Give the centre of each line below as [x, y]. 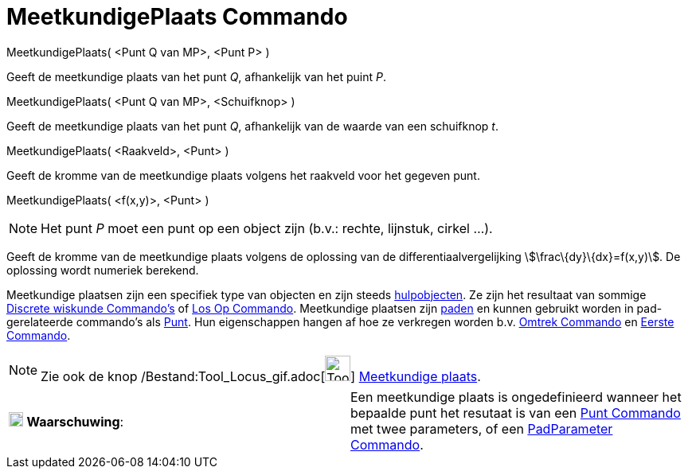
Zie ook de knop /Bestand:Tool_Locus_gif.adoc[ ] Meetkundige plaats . [261, 376]
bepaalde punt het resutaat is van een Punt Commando [516, 413]
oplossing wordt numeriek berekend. [103, 270]
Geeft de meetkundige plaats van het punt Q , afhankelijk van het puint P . [196, 76]
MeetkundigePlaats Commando [177, 17]
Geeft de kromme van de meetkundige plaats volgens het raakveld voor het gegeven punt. [243, 175]
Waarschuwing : [75, 421]
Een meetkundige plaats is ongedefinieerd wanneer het [516, 397]
